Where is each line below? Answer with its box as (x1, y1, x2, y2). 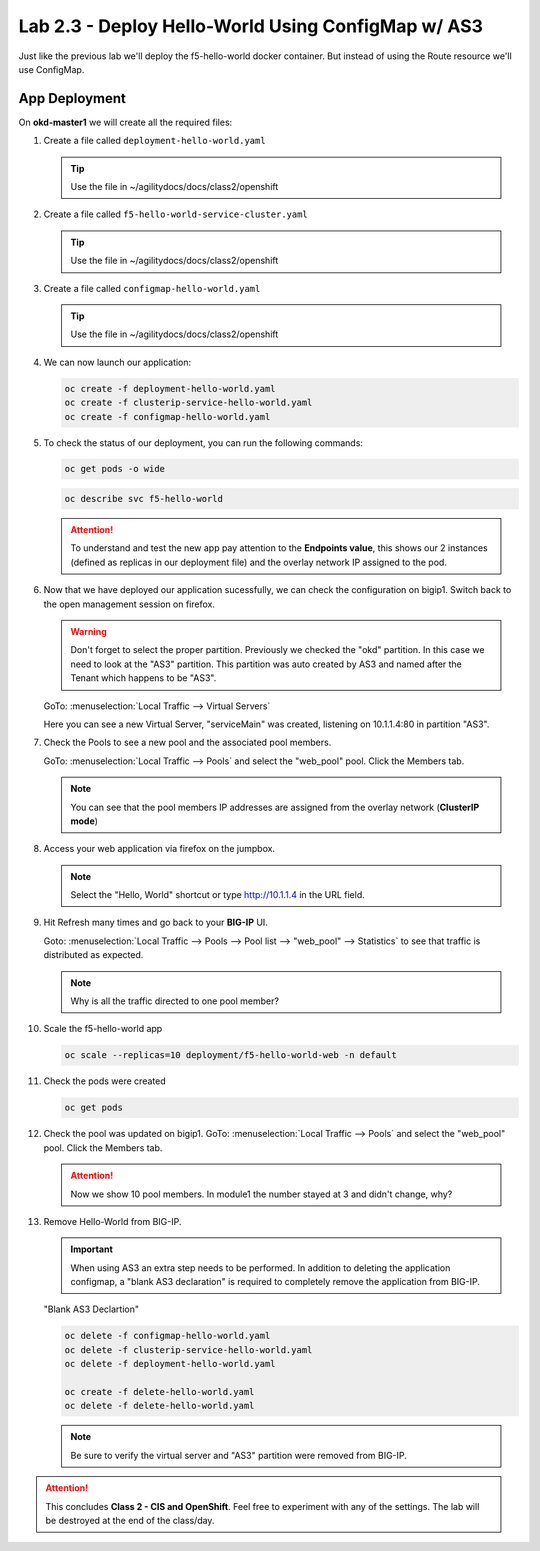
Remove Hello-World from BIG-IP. (43, 1215, 182, 1227)
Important (70, 1243, 114, 1255)
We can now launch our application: (43, 356, 192, 368)
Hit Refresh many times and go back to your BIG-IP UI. (43, 916, 269, 929)
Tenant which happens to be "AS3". (70, 672, 217, 684)
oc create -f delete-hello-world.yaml (64, 1386, 255, 1398)
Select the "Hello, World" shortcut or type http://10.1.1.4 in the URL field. (70, 889, 365, 901)
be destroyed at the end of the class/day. (45, 1514, 215, 1526)
